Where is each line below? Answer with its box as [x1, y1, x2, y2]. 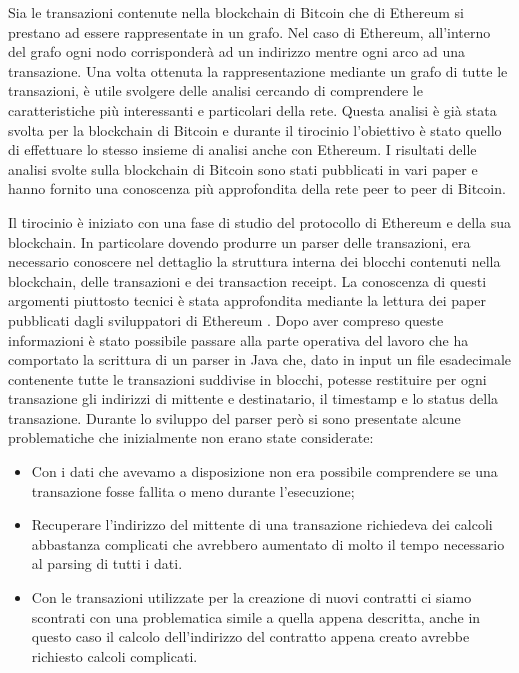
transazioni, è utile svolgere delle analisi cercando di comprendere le [8, 80, 423, 101]
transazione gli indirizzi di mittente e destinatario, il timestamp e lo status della [8, 388, 499, 409]
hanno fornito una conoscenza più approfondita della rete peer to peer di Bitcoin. [8, 178, 506, 199]
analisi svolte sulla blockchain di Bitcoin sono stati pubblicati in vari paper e [8, 158, 478, 179]
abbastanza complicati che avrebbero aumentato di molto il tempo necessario [31, 533, 505, 554]
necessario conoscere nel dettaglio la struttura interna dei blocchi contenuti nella [8, 251, 501, 272]
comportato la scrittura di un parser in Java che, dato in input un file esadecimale [8, 349, 512, 370]
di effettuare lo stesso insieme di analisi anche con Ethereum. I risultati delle [8, 139, 477, 160]
